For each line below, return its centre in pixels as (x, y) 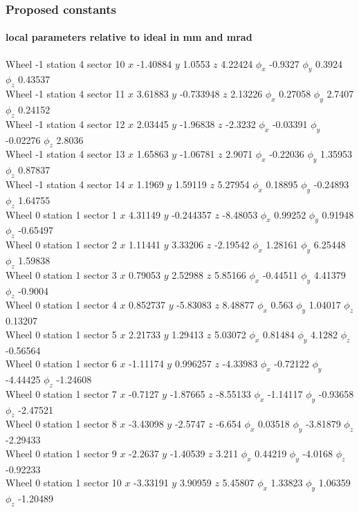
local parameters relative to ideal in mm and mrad (129, 37)
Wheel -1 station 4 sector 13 (65, 154)
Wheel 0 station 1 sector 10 (64, 483)
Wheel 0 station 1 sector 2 (61, 245)
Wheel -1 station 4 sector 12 (65, 124)
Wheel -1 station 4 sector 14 (65, 184)
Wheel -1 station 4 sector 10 (65, 63)
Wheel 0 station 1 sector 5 (61, 334)
